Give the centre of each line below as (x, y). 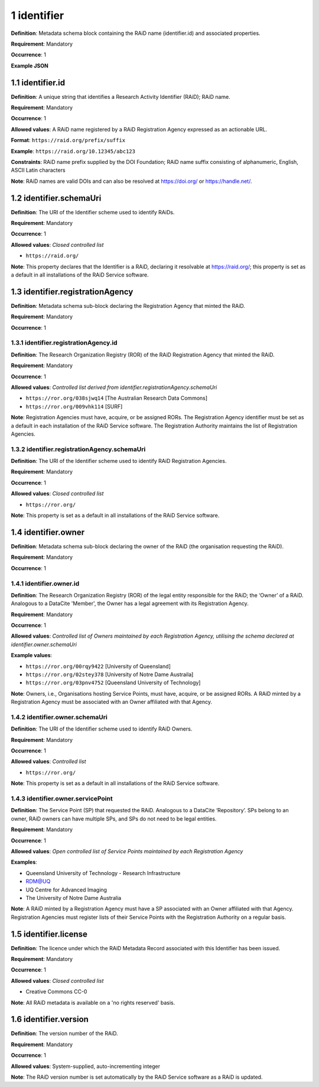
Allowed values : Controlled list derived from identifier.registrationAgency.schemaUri (114, 387)
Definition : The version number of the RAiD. (64, 1034)
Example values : (32, 655)
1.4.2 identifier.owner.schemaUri (59, 717)
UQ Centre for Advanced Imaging (66, 890)
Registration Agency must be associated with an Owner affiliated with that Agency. (112, 702)
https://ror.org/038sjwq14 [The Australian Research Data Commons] (117, 398)
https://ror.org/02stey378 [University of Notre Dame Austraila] (110, 674)
